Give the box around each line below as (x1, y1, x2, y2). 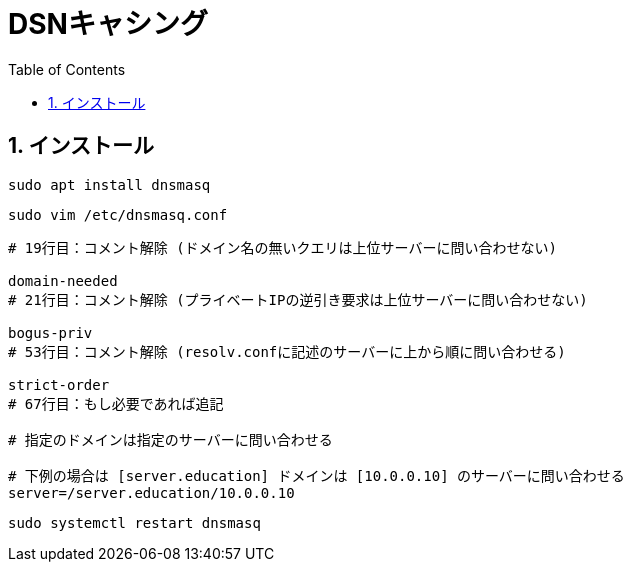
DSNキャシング (8, 7, 208, 41)
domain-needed (8, 272, 118, 289)
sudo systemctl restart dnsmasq (8, 514, 261, 531)
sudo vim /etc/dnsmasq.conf (8, 206, 228, 223)
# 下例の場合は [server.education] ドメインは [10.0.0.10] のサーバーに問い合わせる (8, 467, 625, 484)
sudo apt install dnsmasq (8, 176, 211, 193)
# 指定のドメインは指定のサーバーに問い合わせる (8, 431, 333, 448)
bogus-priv (8, 324, 93, 341)
